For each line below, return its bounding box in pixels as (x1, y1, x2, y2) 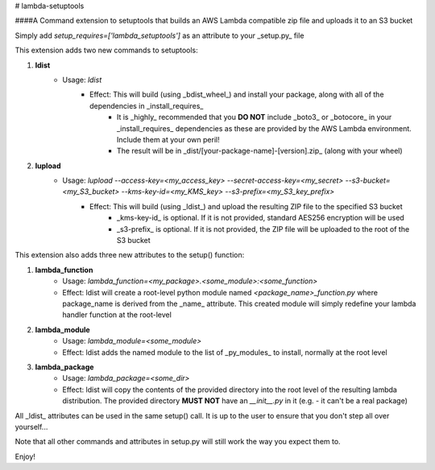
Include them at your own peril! (117, 134, 221, 144)
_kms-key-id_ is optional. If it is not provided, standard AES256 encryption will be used (117, 213, 404, 223)
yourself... (14, 422, 48, 431)
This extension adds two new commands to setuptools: (14, 45, 199, 56)
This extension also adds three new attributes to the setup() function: (14, 250, 245, 260)
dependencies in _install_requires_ (89, 101, 204, 110)
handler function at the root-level (62, 310, 172, 320)
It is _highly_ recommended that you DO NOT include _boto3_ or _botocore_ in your (117, 113, 392, 122)
